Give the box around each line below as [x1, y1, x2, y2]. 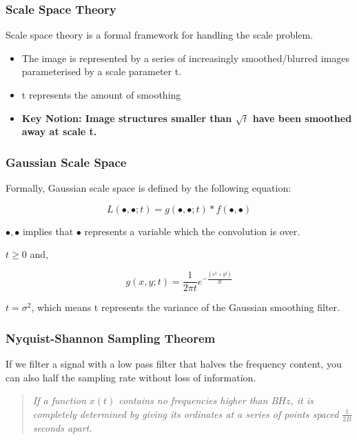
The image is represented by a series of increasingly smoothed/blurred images [21, 50, 349, 65]
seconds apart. [32, 420, 92, 434]
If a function [32, 393, 86, 408]
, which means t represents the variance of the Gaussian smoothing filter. [31, 300, 340, 314]
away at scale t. [21, 124, 97, 139]
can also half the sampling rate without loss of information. [6, 370, 256, 384]
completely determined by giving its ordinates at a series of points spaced [32, 406, 339, 421]
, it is [290, 393, 314, 408]
